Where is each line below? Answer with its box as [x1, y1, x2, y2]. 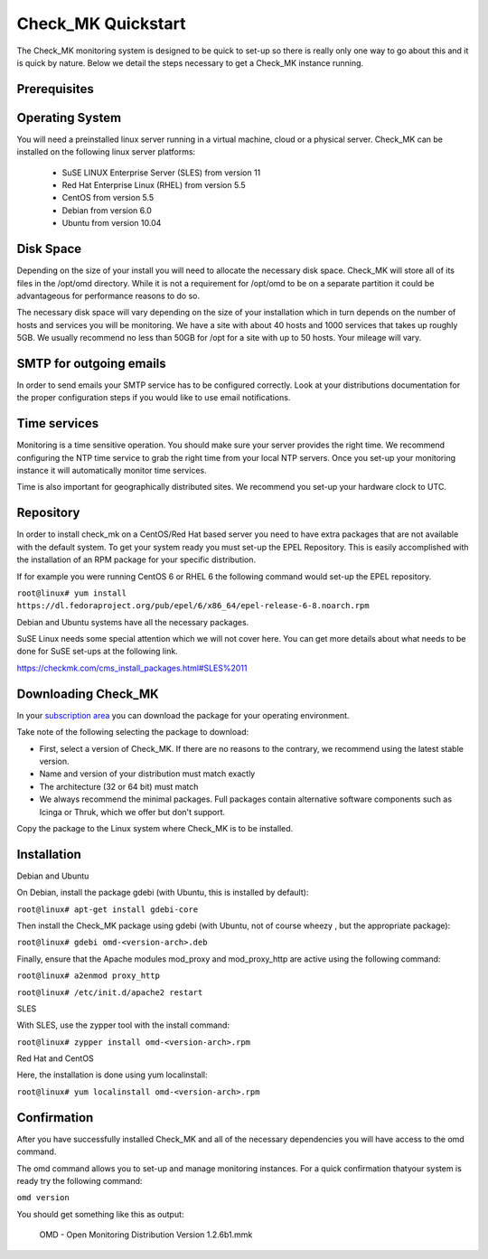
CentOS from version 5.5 [61, 193, 155, 203]
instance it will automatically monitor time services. [16, 465, 207, 476]
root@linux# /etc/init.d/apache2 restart [16, 987, 203, 998]
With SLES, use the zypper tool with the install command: [16, 1019, 230, 1030]
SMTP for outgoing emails [16, 355, 166, 371]
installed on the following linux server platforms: [16, 146, 196, 157]
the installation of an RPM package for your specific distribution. [16, 554, 257, 565]
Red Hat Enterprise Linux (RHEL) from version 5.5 [61, 180, 246, 191]
